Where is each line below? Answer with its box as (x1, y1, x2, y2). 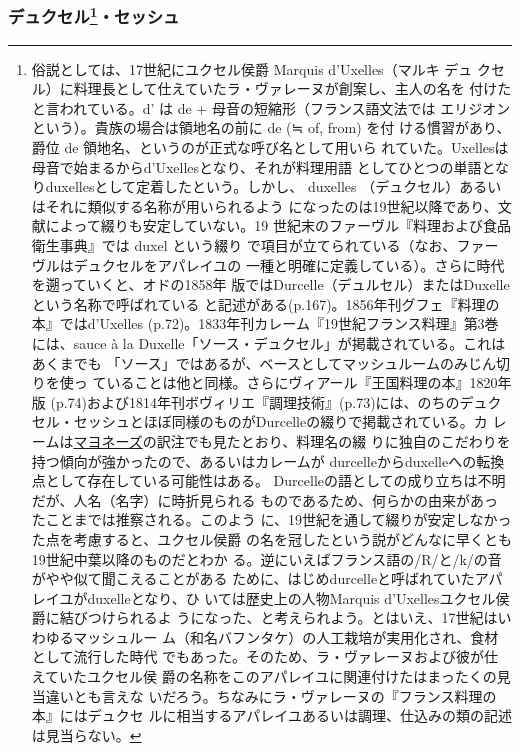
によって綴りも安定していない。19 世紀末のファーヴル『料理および (45, 215, 483, 236)
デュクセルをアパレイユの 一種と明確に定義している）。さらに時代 (73, 254, 505, 275)
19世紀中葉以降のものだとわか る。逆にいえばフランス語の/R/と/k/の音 (31, 548, 502, 569)
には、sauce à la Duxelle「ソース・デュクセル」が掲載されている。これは (31, 332, 506, 353)
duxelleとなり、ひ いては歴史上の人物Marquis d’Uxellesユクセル (87, 587, 496, 608)
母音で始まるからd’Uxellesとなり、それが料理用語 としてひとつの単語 (31, 156, 482, 177)
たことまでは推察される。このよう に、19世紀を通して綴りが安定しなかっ (31, 509, 512, 530)
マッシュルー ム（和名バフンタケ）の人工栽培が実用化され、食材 (73, 626, 499, 647)
